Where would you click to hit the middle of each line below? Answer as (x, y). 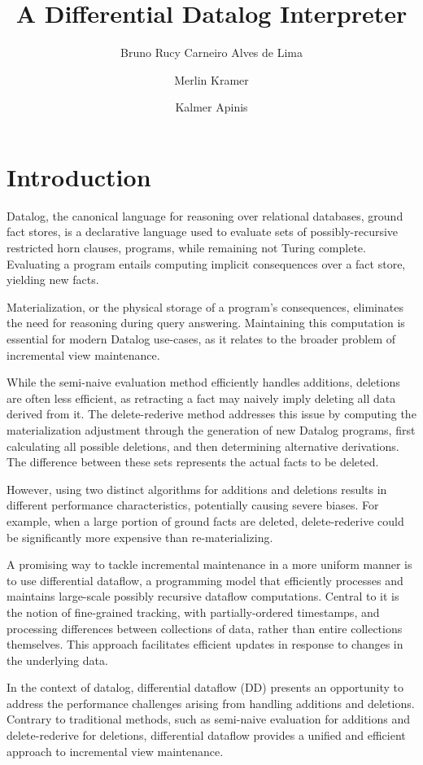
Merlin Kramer (211, 79)
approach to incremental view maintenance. (115, 751)
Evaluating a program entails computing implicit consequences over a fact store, (206, 263)
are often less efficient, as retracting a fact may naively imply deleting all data (201, 398)
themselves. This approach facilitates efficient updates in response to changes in (205, 644)
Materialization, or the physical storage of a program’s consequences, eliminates (205, 306)
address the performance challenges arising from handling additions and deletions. (211, 703)
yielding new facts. (53, 280)
